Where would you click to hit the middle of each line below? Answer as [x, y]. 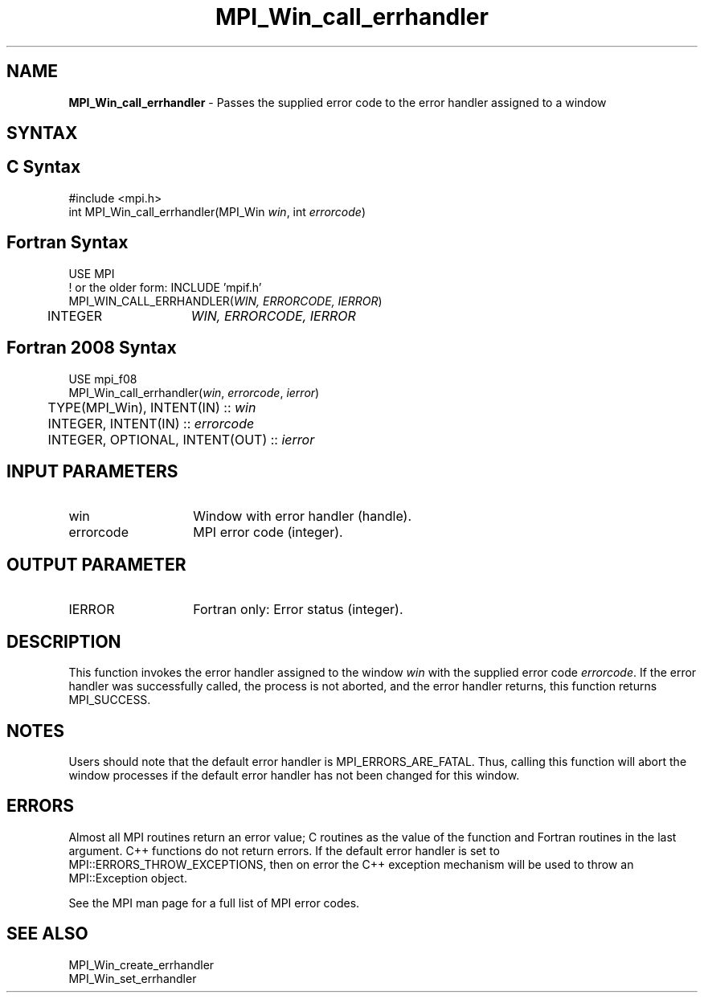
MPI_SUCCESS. [110, 700]
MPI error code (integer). [268, 532]
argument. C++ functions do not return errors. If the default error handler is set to [284, 850]
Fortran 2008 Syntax [92, 348]
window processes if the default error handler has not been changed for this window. [294, 775]
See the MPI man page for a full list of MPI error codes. [214, 903]
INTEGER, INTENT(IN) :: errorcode [151, 423]
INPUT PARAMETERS [92, 471]
